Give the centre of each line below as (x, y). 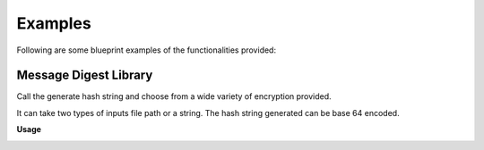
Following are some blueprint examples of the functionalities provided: (147, 50)
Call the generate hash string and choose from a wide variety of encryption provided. (174, 96)
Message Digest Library (85, 75)
